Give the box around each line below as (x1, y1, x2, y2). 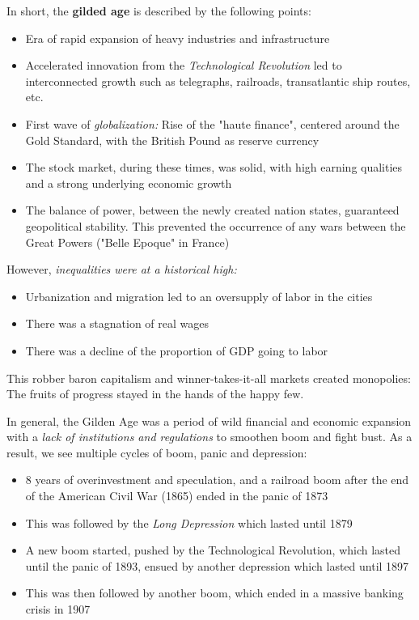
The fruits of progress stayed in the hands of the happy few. (6, 385, 304, 402)
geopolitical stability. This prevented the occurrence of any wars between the (25, 217, 406, 234)
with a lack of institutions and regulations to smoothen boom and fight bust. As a (6, 428, 413, 445)
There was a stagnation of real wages (25, 315, 209, 332)
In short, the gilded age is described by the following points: (6, 2, 311, 19)
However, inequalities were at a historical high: (6, 261, 237, 278)
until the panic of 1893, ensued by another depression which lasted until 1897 (25, 557, 409, 574)
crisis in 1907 (25, 601, 91, 618)
